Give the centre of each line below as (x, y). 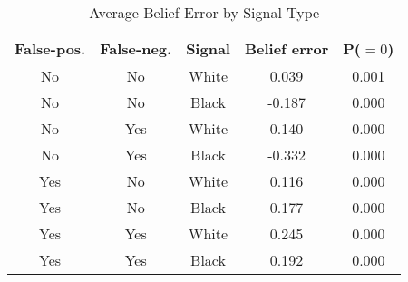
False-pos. (50, 49)
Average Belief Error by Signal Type (204, 12)
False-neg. (136, 49)
